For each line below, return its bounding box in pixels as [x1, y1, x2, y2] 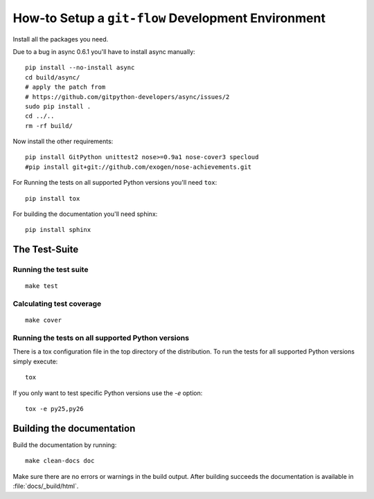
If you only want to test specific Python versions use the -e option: [12, 388, 203, 397]
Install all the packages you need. [12, 35, 109, 43]
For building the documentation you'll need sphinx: [12, 210, 158, 218]
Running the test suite [12, 265, 89, 275]
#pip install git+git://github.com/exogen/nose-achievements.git [25, 163, 252, 171]
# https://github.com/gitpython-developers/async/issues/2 [25, 93, 230, 100]
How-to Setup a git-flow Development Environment [12, 10, 326, 26]
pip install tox [25, 194, 80, 202]
